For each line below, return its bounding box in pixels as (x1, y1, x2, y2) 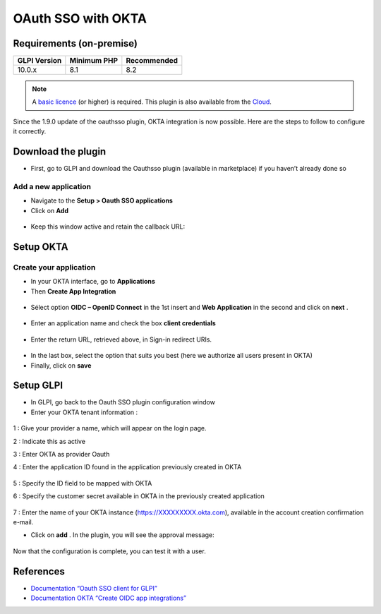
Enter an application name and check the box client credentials (30, 319, 217, 327)
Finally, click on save (30, 361, 92, 370)
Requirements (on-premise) (13, 37, 138, 49)
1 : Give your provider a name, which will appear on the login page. (13, 424, 207, 433)
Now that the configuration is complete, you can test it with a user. (13, 547, 206, 555)
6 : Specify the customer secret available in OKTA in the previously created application (13, 492, 265, 500)
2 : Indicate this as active (13, 437, 86, 445)
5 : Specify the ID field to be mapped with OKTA (13, 478, 152, 487)
